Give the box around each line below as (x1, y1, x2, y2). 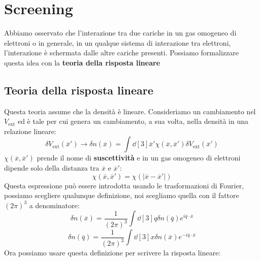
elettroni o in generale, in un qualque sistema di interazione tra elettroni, (4, 37, 231, 48)
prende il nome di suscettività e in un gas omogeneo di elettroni (37, 152, 241, 163)
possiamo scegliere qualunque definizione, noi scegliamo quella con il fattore (4, 190, 239, 201)
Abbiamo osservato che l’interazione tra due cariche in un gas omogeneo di (4, 27, 237, 38)
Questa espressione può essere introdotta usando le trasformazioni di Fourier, (4, 180, 244, 190)
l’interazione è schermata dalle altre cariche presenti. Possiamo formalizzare (4, 47, 239, 58)
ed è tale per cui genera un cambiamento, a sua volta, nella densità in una (17, 116, 249, 126)
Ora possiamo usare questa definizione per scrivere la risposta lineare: (4, 247, 221, 258)
